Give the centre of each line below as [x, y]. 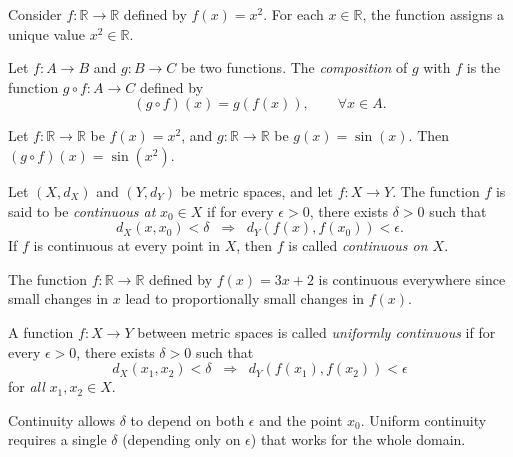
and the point [301, 419]
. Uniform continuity [423, 419]
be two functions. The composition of [294, 67]
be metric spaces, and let [256, 190]
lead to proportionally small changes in [245, 298]
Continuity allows [62, 419]
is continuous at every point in [127, 245]
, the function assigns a [433, 14]
